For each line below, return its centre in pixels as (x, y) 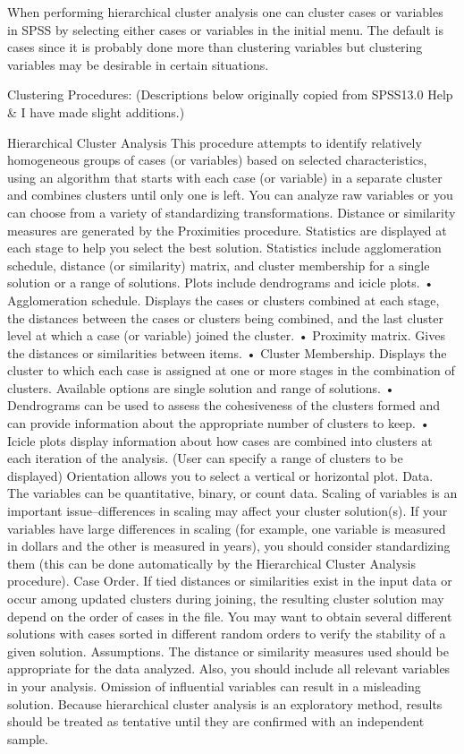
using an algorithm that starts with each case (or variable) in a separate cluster (225, 177)
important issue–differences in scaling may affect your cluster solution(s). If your (228, 511)
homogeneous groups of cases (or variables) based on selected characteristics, (217, 160)
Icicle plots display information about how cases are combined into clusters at (220, 440)
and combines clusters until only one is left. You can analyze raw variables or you (230, 195)
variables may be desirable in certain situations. (138, 64)
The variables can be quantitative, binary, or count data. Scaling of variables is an (232, 493)
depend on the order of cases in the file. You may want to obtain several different (230, 616)
